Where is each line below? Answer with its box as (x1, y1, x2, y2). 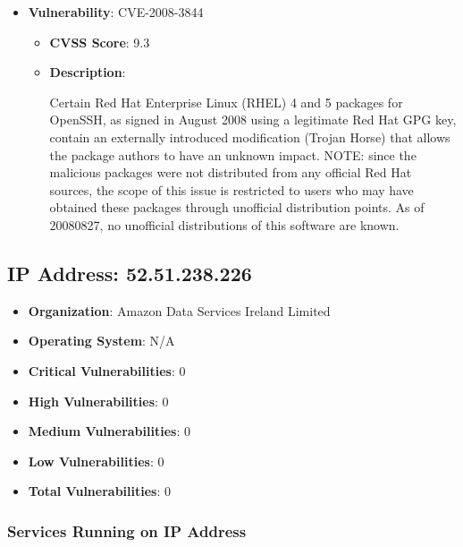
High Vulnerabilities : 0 (28, 391, 169, 410)
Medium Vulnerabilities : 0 (28, 422, 190, 440)
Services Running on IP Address (7, 519, 247, 542)
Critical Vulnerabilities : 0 (28, 361, 186, 380)
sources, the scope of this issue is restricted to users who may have (49, 180, 414, 199)
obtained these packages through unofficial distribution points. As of (49, 198, 425, 217)
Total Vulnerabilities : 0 (28, 482, 171, 500)
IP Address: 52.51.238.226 (7, 259, 252, 286)
